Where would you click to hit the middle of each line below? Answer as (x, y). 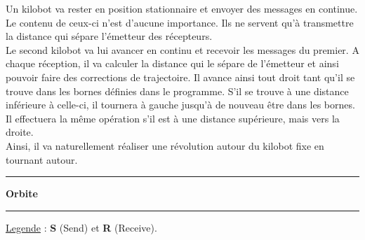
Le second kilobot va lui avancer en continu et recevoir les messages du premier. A (182, 49)
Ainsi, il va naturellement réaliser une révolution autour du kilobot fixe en (165, 145)
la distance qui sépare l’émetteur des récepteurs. (109, 36)
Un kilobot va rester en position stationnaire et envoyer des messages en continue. (182, 8)
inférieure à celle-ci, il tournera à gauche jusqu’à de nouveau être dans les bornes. (180, 105)
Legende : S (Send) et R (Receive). (81, 227)
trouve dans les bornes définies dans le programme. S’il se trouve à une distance (177, 91)
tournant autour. (42, 159)
